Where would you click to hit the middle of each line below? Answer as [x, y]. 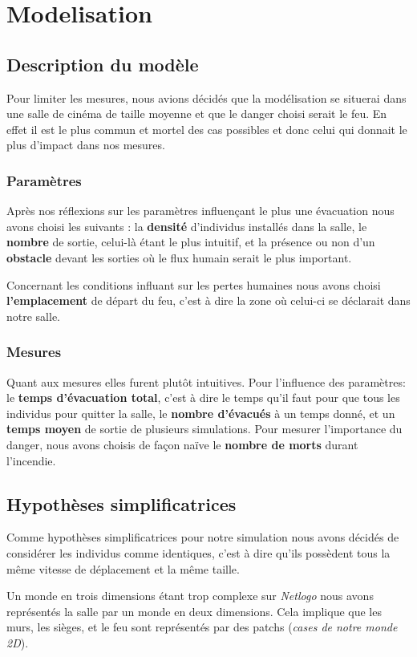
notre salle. [34, 316]
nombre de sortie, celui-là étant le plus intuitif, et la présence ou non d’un [191, 242]
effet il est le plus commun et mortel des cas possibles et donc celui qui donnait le [207, 129]
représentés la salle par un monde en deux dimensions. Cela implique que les [194, 611]
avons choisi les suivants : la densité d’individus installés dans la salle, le [187, 226]
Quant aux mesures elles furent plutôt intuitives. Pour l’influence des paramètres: [206, 381]
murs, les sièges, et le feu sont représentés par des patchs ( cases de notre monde [202, 627]
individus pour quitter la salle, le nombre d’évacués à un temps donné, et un [201, 413]
